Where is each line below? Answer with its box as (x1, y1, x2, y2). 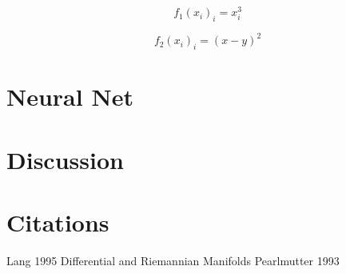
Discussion (6, 143, 124, 175)
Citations (6, 206, 109, 239)
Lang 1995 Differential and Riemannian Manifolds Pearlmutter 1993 (6, 252, 340, 269)
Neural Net (6, 80, 133, 113)
